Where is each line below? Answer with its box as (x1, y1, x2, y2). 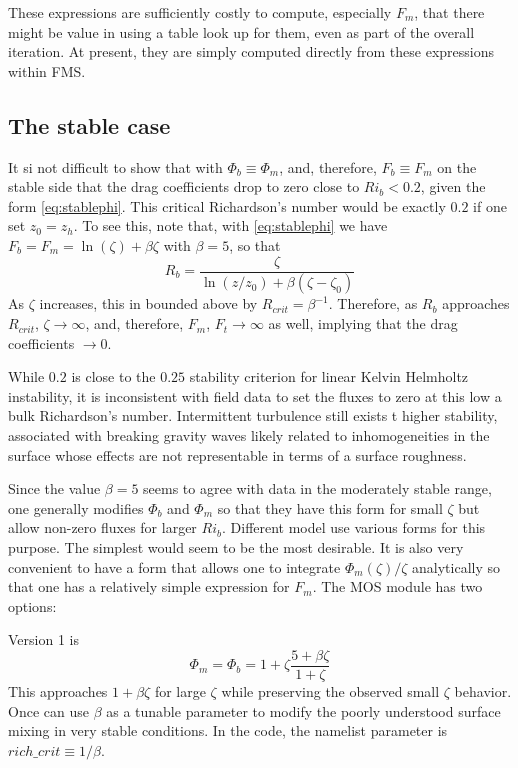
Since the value (8, 478, 101, 499)
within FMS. (8, 60, 86, 81)
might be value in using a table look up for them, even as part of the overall (8, 21, 475, 42)
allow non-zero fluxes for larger (8, 517, 197, 538)
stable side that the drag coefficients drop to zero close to (8, 176, 360, 197)
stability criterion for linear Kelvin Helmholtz (189, 366, 469, 387)
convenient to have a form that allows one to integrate (8, 556, 341, 577)
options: (8, 595, 57, 616)
